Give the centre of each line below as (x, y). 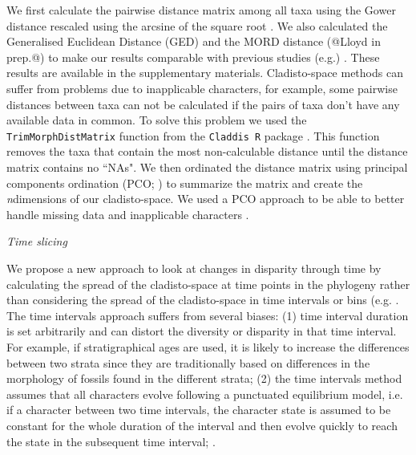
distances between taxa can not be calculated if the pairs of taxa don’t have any (203, 104)
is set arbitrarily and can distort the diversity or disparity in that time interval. (202, 331)
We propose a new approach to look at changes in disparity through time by (194, 268)
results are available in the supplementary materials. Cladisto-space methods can (205, 73)
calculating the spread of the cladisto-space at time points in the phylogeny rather (208, 284)
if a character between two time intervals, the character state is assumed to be (199, 410)
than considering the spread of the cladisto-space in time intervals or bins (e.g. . (203, 300)
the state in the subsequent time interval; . (111, 441)
